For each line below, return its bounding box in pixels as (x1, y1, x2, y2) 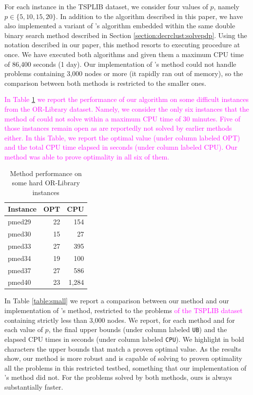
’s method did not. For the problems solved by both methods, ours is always (4, 372, 232, 382)
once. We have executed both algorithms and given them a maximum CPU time (4, 49, 244, 59)
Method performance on (10, 168, 82, 178)
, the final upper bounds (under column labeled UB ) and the (48, 324, 227, 335)
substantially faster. (4, 381, 63, 392)
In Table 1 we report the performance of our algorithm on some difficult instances (4, 94, 249, 104)
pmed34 (8, 253, 31, 263)
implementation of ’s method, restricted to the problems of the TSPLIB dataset (4, 305, 243, 316)
